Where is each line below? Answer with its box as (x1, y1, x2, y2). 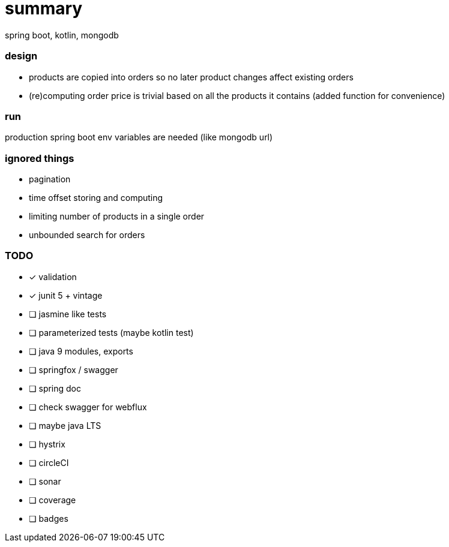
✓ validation (29, 271, 77, 282)
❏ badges (29, 513, 68, 524)
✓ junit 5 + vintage (29, 290, 103, 300)
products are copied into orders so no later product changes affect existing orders (29, 71, 354, 82)
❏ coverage (29, 494, 76, 505)
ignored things (5, 152, 74, 164)
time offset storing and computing (29, 193, 163, 203)
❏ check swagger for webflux (29, 401, 147, 412)
